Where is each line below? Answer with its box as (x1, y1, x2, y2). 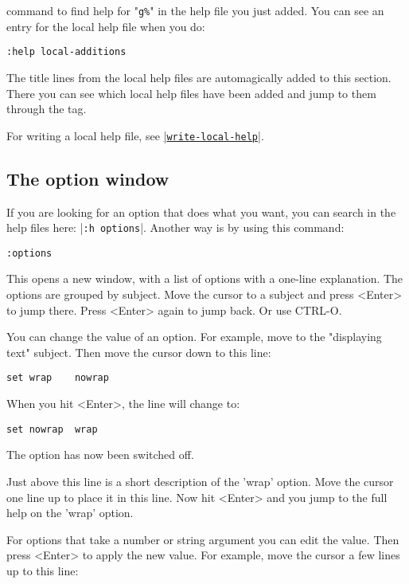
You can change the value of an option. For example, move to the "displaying (6, 328, 382, 345)
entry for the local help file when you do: (6, 18, 205, 34)
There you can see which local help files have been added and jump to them (6, 84, 376, 101)
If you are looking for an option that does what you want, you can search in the (6, 203, 396, 220)
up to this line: (6, 562, 79, 578)
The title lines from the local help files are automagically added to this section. (6, 69, 391, 85)
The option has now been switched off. (6, 446, 194, 463)
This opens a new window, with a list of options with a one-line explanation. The (6, 270, 403, 287)
